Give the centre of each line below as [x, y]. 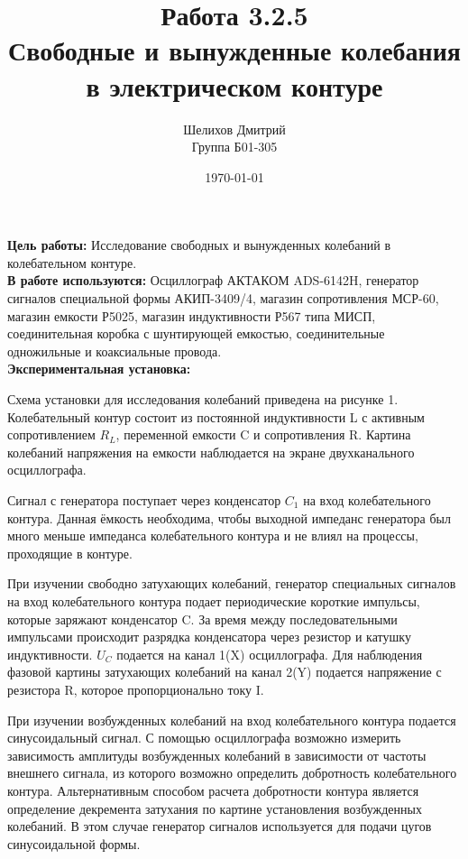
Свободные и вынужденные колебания [234, 50]
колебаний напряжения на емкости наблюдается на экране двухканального [211, 452]
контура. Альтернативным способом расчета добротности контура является [213, 790]
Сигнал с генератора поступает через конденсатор [144, 500]
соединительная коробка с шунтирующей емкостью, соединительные [196, 333]
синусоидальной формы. [74, 843]
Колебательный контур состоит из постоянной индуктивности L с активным [216, 416]
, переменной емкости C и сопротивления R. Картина [263, 434]
